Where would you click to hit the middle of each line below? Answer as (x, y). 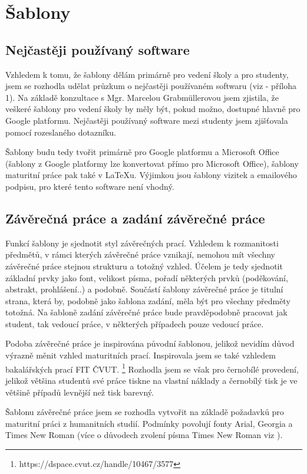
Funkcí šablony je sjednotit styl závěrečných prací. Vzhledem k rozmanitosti (142, 243)
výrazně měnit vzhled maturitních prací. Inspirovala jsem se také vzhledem (141, 355)
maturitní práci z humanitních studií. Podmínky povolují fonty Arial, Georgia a (149, 423)
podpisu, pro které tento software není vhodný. (90, 186)
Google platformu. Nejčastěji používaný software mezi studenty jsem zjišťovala (147, 120)
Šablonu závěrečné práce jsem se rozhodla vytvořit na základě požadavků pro (145, 412)
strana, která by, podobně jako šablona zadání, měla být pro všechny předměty (148, 300)
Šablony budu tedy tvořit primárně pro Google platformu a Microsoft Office (142, 152)
